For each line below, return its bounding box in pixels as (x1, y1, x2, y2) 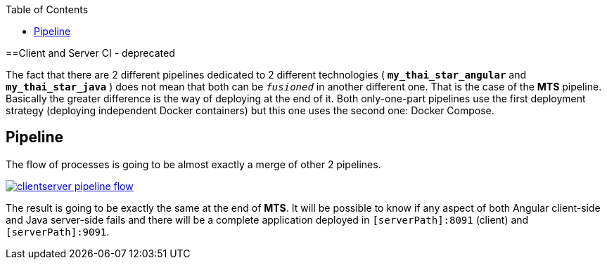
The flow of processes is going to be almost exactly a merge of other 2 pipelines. (6, 158, 381, 170)
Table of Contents (6, 4, 89, 15)
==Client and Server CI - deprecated (6, 47, 175, 59)
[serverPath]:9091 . (6, 225, 110, 238)
